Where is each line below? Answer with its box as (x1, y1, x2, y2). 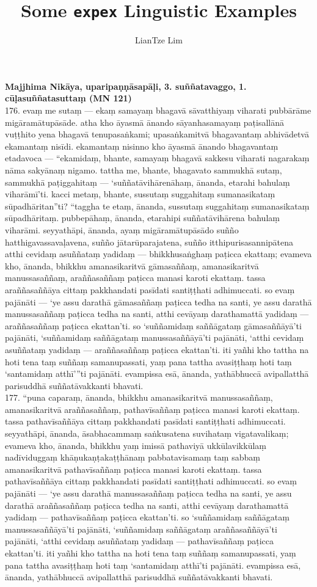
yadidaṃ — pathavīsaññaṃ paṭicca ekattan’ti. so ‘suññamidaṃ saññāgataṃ (5, 511, 290, 523)
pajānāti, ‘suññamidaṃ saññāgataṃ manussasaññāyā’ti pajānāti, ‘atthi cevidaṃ (5, 331, 304, 344)
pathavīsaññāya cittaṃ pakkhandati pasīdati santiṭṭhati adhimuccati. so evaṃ (5, 475, 297, 487)
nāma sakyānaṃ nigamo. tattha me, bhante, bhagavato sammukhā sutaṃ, (5, 164, 282, 176)
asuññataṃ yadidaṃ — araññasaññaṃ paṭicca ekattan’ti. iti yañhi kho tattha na (5, 343, 309, 355)
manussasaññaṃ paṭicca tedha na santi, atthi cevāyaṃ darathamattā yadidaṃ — (5, 307, 309, 320)
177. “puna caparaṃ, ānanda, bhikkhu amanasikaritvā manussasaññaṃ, (5, 391, 273, 404)
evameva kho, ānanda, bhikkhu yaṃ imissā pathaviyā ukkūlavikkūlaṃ (5, 439, 266, 451)
